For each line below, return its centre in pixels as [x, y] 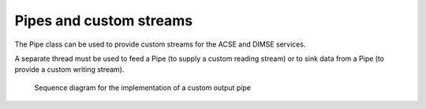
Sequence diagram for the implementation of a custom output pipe [143, 88]
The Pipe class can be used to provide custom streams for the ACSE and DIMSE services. [160, 44]
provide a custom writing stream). [69, 70]
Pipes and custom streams [104, 21]
